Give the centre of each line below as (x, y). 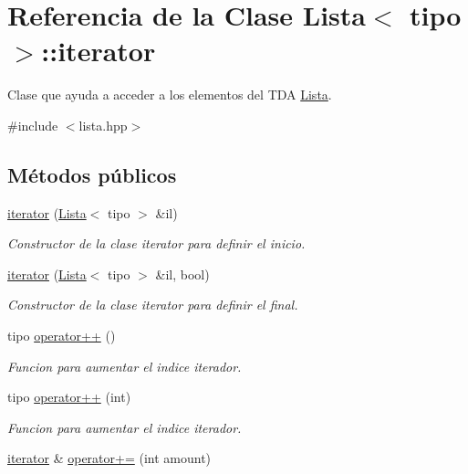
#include (33, 125)
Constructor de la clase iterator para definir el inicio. (156, 243)
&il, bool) (182, 274)
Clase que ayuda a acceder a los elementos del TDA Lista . (170, 95)
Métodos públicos (92, 174)
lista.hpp (103, 125)
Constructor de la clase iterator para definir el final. (153, 305)
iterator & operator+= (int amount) (109, 458)
